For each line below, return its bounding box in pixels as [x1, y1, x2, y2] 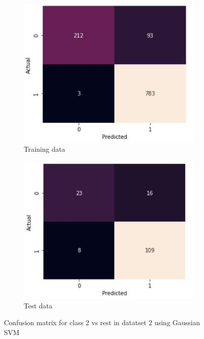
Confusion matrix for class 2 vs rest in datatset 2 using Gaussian [4, 317, 200, 328]
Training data [24, 144, 65, 154]
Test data [24, 300, 53, 311]
